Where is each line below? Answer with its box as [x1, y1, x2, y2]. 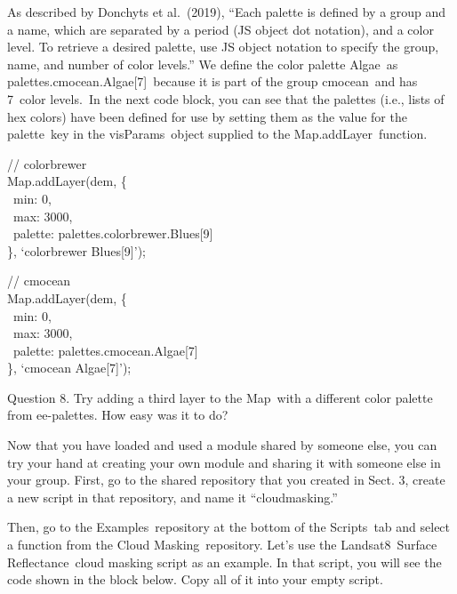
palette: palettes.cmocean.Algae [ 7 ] [12, 341, 198, 359]
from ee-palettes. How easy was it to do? [7, 405, 228, 424]
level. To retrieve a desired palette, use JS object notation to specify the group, [7, 37, 439, 56]
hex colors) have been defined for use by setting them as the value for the [7, 107, 407, 125]
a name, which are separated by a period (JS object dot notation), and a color [7, 20, 434, 38]
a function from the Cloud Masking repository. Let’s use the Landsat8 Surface [7, 535, 437, 554]
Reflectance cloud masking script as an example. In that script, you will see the [7, 552, 442, 571]
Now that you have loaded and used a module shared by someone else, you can [7, 436, 437, 454]
